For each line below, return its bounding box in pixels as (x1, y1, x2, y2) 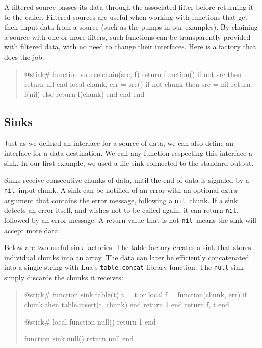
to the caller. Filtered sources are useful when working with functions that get (4, 11, 248, 22)
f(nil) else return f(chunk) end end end (24, 88, 145, 99)
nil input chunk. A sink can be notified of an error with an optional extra (4, 184, 238, 195)
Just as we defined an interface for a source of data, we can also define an (4, 137, 234, 148)
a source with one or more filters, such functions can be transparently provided (4, 31, 251, 42)
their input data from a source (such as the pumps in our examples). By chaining (4, 21, 258, 32)
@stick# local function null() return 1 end (24, 316, 156, 327)
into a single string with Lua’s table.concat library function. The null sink (4, 262, 244, 272)
